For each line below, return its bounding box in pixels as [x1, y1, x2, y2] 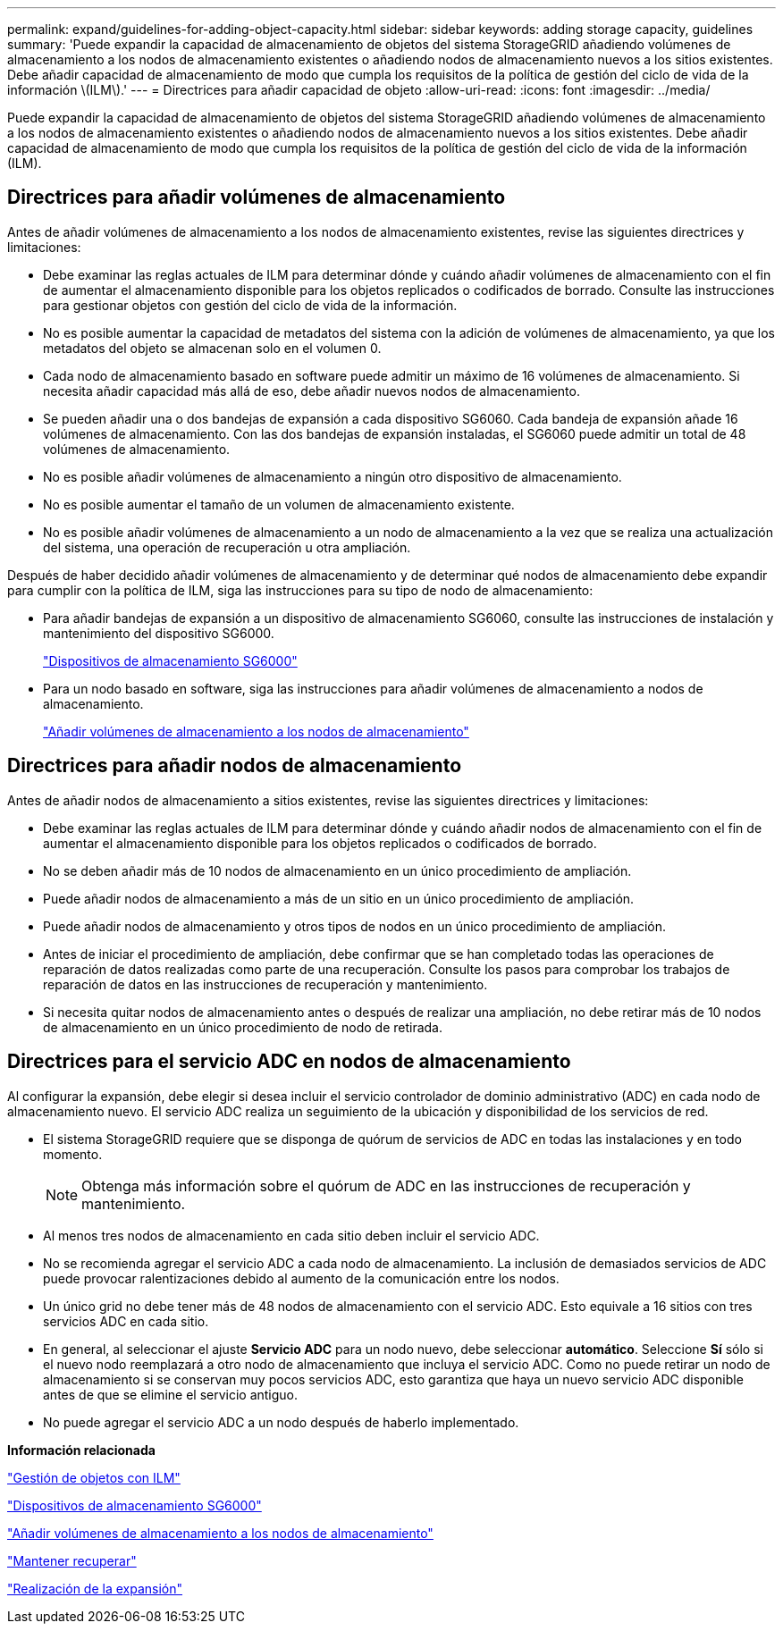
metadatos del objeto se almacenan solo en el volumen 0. [43, 340, 382, 356]
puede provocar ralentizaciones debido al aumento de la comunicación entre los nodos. [43, 1270, 560, 1286]
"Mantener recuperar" [7, 1552, 137, 1568]
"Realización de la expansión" [7, 1580, 183, 1596]
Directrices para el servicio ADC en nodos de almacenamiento [7, 1050, 571, 1073]
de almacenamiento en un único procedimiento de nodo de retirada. [43, 1019, 443, 1035]
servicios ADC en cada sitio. [43, 1313, 209, 1329]
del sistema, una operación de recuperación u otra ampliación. [43, 539, 411, 555]
